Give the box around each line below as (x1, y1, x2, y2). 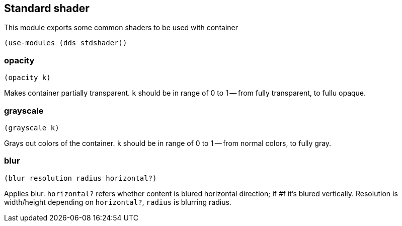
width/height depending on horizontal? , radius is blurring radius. (4, 197, 231, 206)
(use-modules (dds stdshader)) (4, 39, 127, 47)
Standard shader (4, 2, 90, 15)
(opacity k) (4, 73, 51, 82)
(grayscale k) (4, 123, 59, 132)
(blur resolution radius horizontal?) (4, 174, 157, 182)
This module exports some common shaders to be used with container (4, 23, 238, 32)
